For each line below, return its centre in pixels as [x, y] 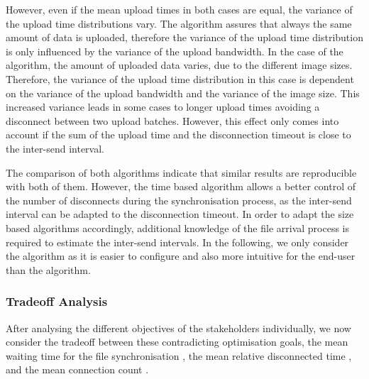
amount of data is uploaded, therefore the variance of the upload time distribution [184, 37]
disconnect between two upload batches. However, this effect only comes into [172, 120]
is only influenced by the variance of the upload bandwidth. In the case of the [175, 51]
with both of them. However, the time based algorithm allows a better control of [181, 186]
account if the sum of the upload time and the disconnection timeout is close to [178, 134]
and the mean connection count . [77, 369]
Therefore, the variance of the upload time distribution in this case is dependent [180, 78]
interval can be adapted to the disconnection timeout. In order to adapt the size [180, 214]
